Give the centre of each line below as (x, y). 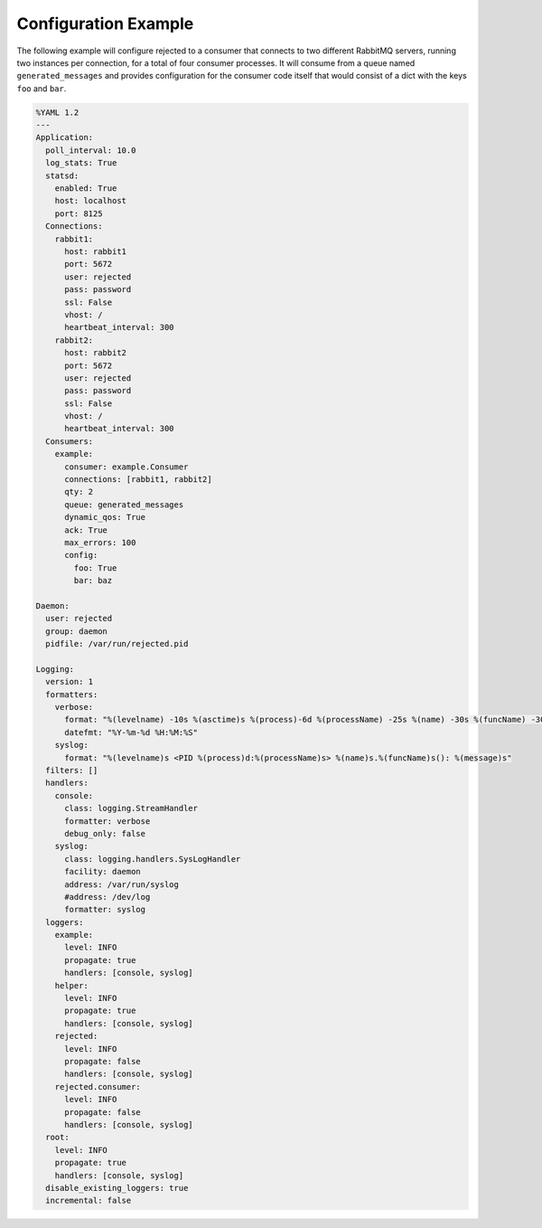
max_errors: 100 (100, 542)
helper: (72, 985)
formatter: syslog (105, 910)
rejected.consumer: (98, 1086)
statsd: (62, 175)
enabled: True (86, 189)
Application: (65, 137)
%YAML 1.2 (57, 112)
